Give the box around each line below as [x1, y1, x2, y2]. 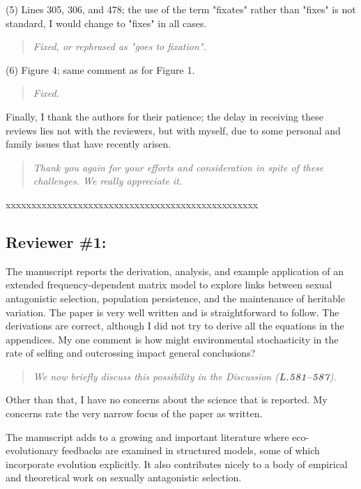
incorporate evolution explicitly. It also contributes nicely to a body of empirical [6, 456, 348, 471]
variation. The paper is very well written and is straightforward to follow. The [6, 304, 339, 319]
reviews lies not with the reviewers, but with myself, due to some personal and [6, 123, 341, 137]
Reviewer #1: [6, 231, 107, 252]
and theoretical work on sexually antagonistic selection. [6, 470, 242, 485]
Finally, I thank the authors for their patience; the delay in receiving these [6, 109, 323, 123]
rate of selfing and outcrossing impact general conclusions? [6, 346, 256, 360]
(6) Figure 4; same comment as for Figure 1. [6, 62, 195, 77]
